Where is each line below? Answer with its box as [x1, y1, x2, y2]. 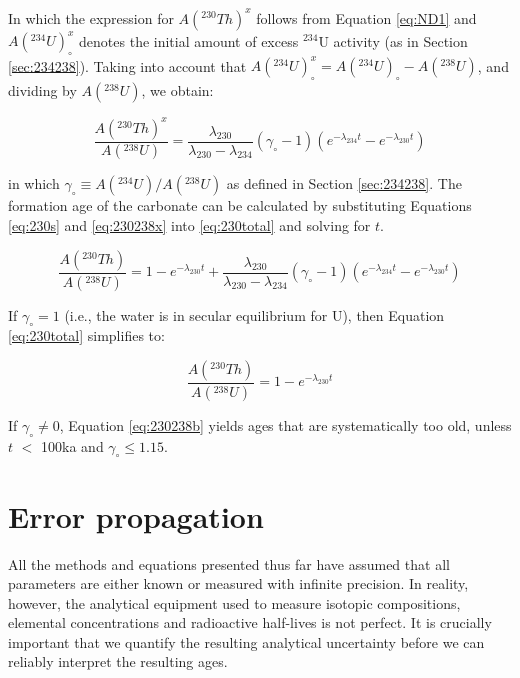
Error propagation [8, 495, 264, 536]
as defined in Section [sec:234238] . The [226, 173, 462, 194]
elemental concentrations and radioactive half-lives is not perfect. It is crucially [8, 612, 492, 633]
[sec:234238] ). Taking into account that [8, 55, 247, 76]
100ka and [41, 435, 104, 456]
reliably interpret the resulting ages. [8, 651, 228, 672]
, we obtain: [141, 80, 214, 101]
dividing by [8, 80, 77, 101]
